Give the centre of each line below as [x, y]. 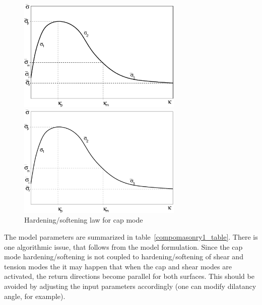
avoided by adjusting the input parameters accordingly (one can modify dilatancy [130, 286]
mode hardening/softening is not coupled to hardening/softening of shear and [124, 257]
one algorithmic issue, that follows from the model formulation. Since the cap [123, 246]
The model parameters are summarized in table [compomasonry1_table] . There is [131, 237]
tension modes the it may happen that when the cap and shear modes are [118, 266]
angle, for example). [35, 296]
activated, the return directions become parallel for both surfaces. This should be [129, 276]
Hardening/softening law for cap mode [84, 220]
